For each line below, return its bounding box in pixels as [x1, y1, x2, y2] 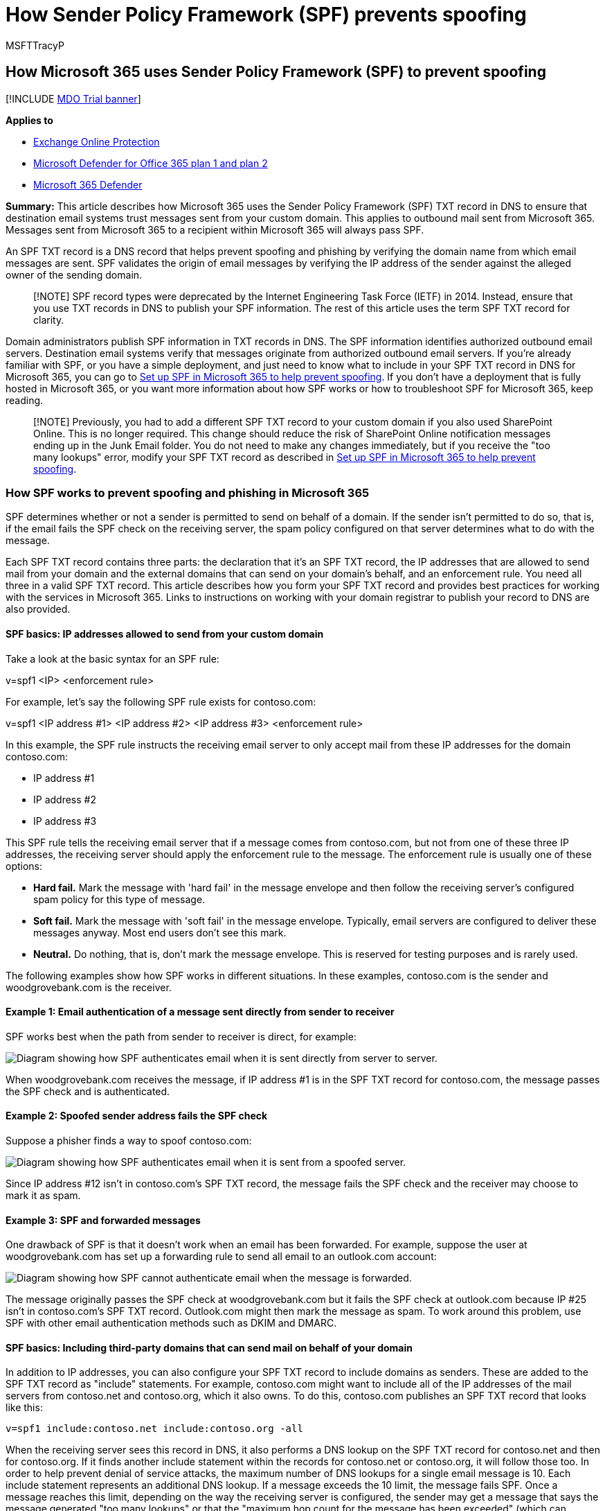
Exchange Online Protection [33, 135, 160, 148]
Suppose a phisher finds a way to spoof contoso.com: [6, 1135, 252, 1146]
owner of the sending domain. [6, 268, 143, 281]
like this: [6, 1401, 43, 1414]
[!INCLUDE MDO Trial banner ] [6, 92, 141, 105]
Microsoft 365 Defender [33, 178, 143, 191]
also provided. [6, 603, 71, 615]
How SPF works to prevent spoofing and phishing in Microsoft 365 [6, 485, 370, 500]
